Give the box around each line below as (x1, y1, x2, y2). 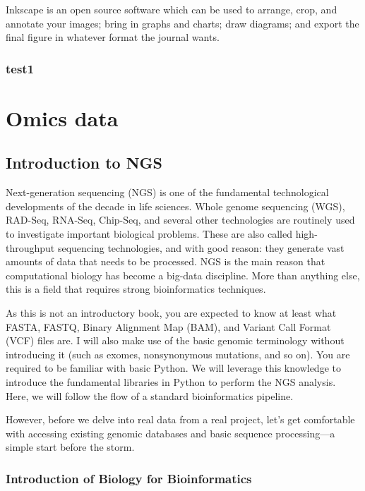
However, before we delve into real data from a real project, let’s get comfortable (6, 412, 355, 427)
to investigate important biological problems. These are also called (6, 226, 293, 241)
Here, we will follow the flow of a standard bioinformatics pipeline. (6, 388, 294, 403)
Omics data (6, 103, 119, 132)
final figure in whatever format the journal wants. (6, 30, 220, 44)
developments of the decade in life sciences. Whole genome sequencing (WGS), (6, 198, 345, 213)
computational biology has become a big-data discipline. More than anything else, (6, 267, 360, 282)
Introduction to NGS (6, 152, 162, 174)
